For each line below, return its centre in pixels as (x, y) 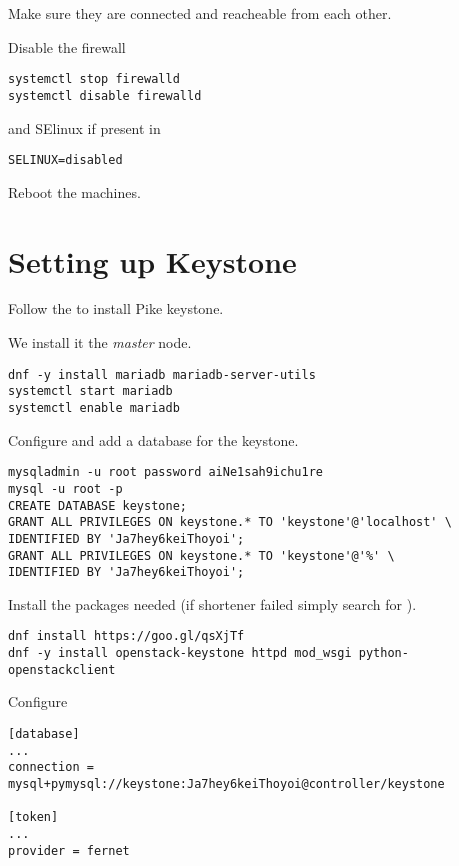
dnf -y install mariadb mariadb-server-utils (162, 374)
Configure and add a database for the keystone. (153, 439)
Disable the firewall (67, 46)
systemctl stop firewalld (94, 79)
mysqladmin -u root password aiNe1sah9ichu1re (165, 472)
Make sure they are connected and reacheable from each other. (200, 13)
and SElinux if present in (84, 127)
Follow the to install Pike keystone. (116, 308)
